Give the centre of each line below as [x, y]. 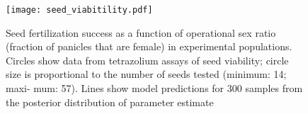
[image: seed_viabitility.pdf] [79, 10]
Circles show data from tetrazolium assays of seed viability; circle [147, 60]
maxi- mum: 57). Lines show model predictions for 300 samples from [154, 88]
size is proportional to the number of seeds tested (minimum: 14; [146, 74]
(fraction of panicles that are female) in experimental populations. [149, 46]
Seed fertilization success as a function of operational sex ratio [141, 32]
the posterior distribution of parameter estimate [110, 102]
